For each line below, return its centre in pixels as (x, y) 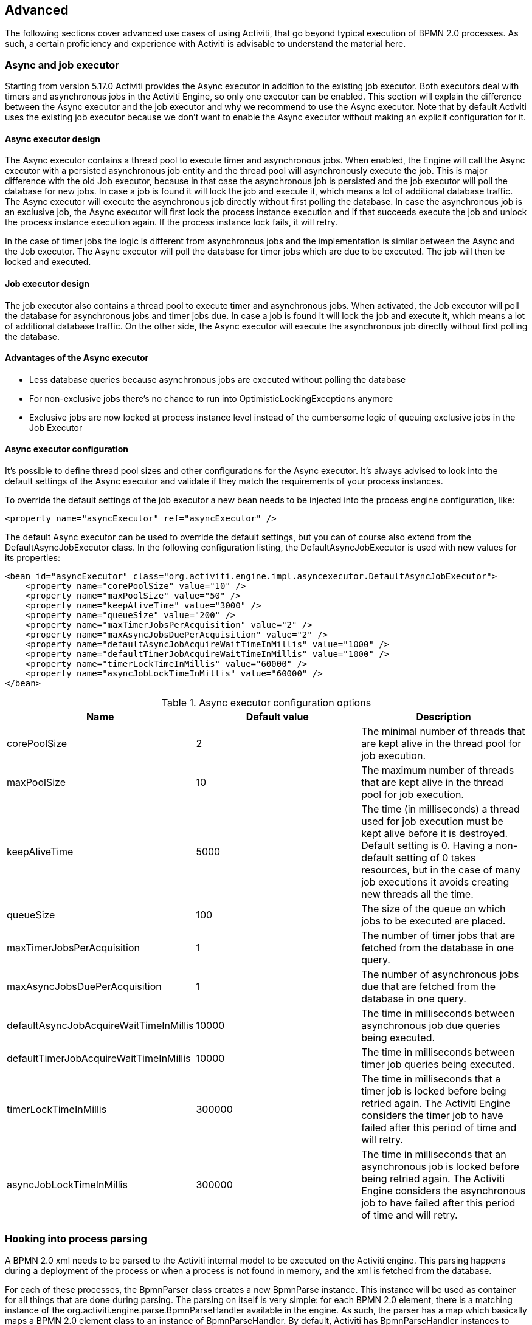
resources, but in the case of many (441, 870)
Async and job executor (62, 65)
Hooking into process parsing (76, 1239)
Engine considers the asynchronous (444, 1191)
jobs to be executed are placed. (434, 921)
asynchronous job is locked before (440, 1167)
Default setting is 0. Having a (427, 846)
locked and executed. (48, 262)
